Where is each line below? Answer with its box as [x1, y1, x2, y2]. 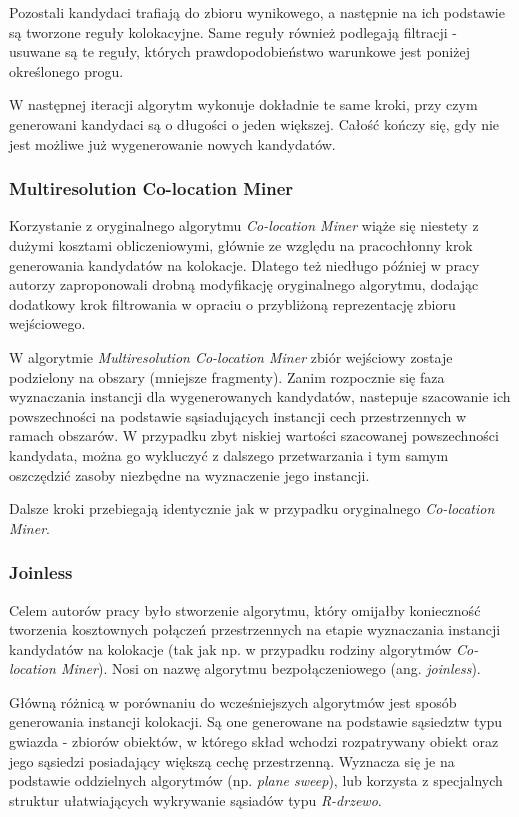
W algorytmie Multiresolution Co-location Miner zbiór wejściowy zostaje [9, 346, 453, 367]
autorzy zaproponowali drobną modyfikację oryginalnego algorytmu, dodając [9, 274, 479, 295]
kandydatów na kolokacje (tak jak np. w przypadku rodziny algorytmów [9, 638, 452, 659]
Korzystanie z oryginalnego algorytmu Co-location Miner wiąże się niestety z [9, 215, 479, 236]
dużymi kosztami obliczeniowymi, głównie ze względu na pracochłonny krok [9, 234, 473, 255]
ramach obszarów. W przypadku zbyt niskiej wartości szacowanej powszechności [9, 425, 499, 446]
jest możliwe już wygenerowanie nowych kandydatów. [9, 133, 336, 154]
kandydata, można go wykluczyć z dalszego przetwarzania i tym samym [9, 444, 449, 465]
